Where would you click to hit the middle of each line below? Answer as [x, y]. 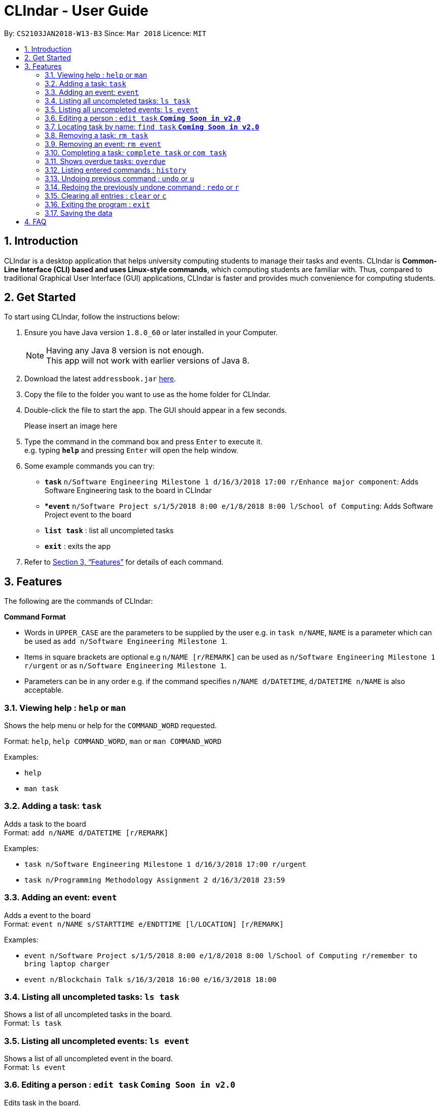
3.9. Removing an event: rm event [103, 144]
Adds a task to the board [45, 824]
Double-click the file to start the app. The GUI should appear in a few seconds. [156, 410]
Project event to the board [88, 515]
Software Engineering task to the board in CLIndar [128, 491]
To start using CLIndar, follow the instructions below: [92, 317]
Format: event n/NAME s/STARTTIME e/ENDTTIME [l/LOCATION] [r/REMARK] [144, 924]
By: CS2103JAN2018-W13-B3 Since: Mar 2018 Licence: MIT [105, 33]
